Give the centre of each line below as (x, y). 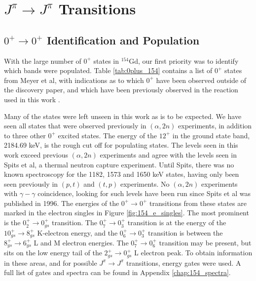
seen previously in (31, 183)
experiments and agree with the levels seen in (168, 154)
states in (106, 60)
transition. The (74, 222)
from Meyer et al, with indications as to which (74, 80)
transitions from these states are (198, 203)
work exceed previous (36, 154)
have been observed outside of (201, 80)
